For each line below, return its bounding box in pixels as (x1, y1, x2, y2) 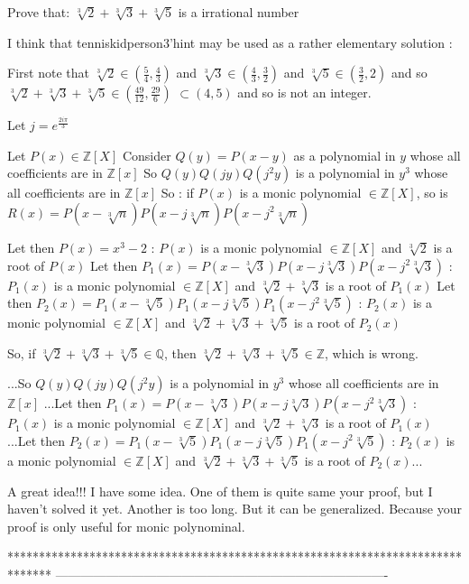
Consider (122, 145, 171, 164)
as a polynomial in (293, 145, 396, 164)
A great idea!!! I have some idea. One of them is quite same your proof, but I (7, 481, 433, 500)
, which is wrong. (325, 343, 418, 362)
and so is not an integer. (237, 83, 372, 102)
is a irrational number (178, 3, 299, 21)
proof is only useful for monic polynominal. (7, 516, 245, 535)
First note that (7, 63, 89, 82)
